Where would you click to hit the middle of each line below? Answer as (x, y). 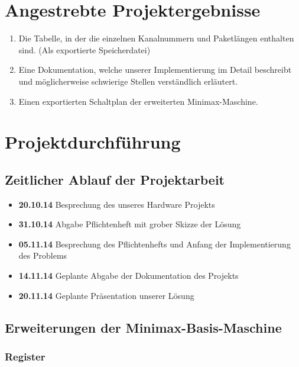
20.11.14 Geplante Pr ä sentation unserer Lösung (106, 295)
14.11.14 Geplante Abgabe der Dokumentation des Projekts (129, 276)
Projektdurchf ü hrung (93, 142)
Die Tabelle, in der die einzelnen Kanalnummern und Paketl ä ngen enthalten (156, 38)
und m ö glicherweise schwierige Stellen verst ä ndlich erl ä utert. (128, 81)
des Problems (43, 255)
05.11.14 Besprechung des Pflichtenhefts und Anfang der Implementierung (155, 244)
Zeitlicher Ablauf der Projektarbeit (115, 179)
